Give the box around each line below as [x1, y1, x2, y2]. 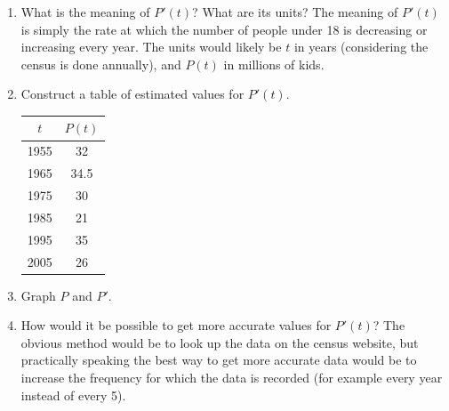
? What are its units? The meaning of [192, 3, 398, 20]
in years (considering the [293, 37, 429, 56]
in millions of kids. [223, 54, 325, 73]
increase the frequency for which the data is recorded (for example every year [20, 368, 443, 386]
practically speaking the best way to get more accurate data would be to [20, 351, 417, 369]
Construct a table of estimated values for [20, 85, 245, 103]
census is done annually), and [20, 54, 181, 73]
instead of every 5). [20, 385, 126, 404]
